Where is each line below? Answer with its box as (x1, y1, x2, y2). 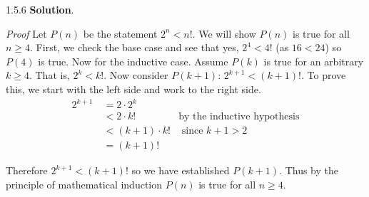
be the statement (83, 26, 158, 41)
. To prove (301, 68, 346, 82)
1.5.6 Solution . (6, 2, 74, 16)
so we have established (131, 163, 230, 178)
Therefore (6, 163, 48, 178)
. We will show (192, 26, 256, 41)
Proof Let (6, 26, 47, 41)
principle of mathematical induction (6, 176, 163, 191)
